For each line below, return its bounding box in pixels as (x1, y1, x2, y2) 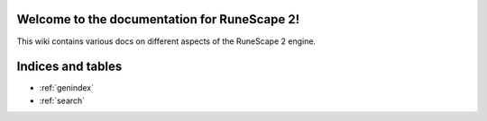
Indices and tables (16, 59, 123, 74)
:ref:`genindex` (39, 82, 95, 93)
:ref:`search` (39, 95, 86, 106)
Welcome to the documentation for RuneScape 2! (16, 12, 300, 27)
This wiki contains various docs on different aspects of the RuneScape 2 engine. (16, 36, 316, 47)
